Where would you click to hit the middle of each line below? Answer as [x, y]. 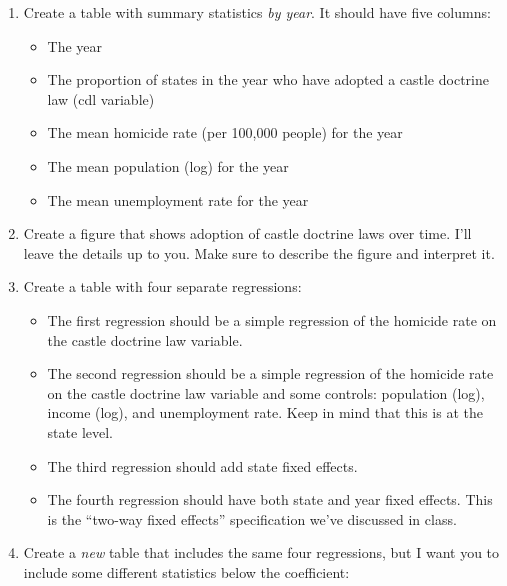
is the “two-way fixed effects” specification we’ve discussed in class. [252, 518]
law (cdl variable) [101, 98]
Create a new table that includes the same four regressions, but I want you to [261, 552]
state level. [80, 431]
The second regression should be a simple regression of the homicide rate [270, 373]
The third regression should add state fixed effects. [202, 465]
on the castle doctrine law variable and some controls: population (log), [266, 392]
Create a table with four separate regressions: [162, 286]
